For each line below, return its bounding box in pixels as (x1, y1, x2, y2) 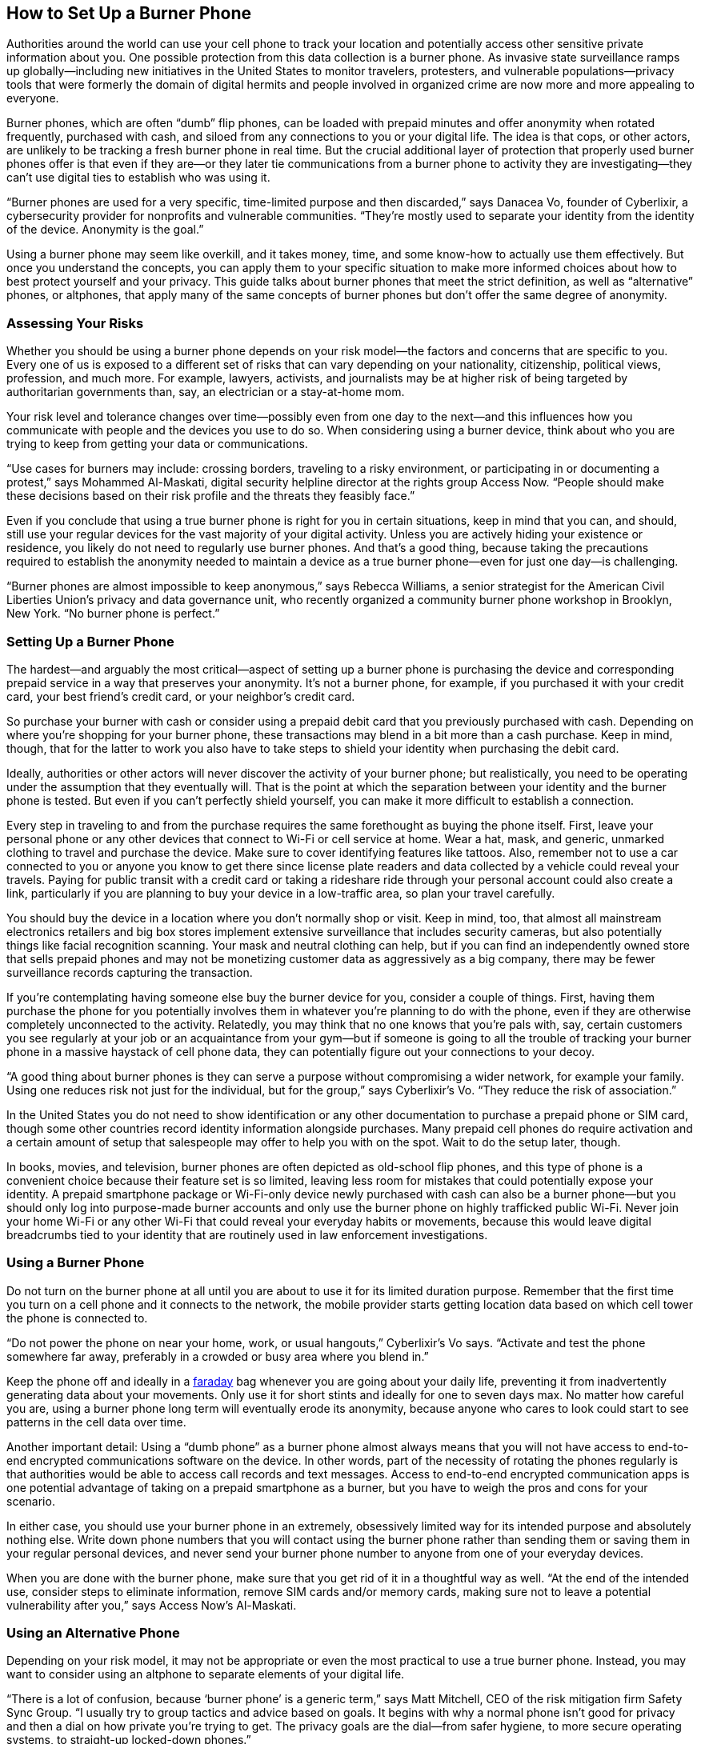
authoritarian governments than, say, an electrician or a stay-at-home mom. (6, 385, 405, 399)
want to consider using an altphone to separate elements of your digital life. (6, 1667, 405, 1682)
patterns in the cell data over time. (6, 1414, 186, 1429)
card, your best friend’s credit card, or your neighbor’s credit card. (6, 689, 355, 703)
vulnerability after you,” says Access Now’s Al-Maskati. (6, 1598, 297, 1612)
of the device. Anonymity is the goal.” (6, 222, 204, 237)
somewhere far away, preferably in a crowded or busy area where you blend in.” (6, 1349, 429, 1363)
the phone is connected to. (6, 1310, 148, 1325)
